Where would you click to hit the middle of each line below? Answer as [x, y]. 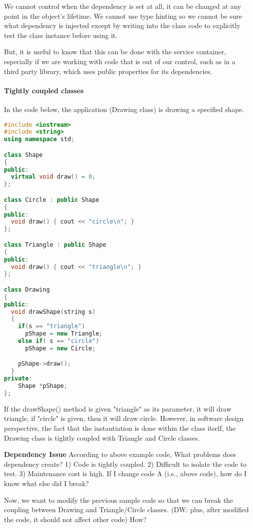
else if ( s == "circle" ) [59, 341]
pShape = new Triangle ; [64, 334]
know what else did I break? [47, 483]
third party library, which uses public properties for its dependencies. [108, 71]
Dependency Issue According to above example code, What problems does [120, 454]
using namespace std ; [39, 139]
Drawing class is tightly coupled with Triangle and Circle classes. [102, 437]
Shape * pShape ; [43, 386]
